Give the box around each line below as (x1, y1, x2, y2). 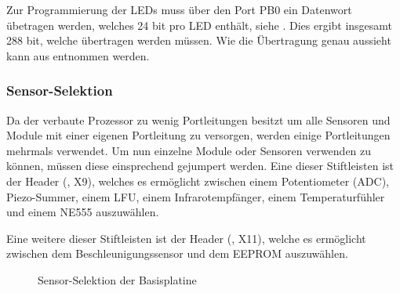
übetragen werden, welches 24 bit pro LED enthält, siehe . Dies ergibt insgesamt (6, 16, 393, 33)
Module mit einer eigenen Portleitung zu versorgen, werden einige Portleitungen (6, 127, 391, 143)
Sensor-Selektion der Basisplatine (38, 271, 197, 288)
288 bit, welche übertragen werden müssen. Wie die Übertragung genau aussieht (6, 32, 391, 49)
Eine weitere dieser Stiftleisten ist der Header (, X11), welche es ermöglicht (6, 230, 366, 246)
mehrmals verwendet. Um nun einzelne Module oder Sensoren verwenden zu (6, 142, 372, 158)
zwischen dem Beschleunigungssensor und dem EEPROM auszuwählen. (6, 245, 348, 262)
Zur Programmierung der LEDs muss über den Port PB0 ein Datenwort (6, 2, 352, 17)
